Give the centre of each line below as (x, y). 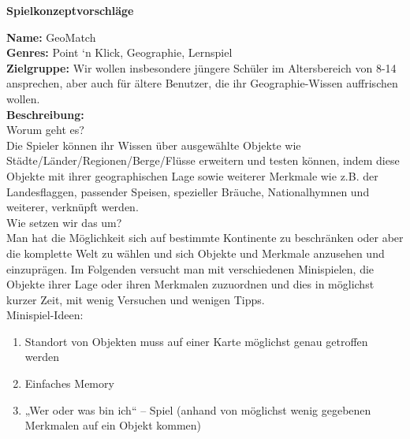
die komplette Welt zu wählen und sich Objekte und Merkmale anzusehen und (196, 253)
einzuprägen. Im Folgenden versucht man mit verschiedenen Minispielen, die (190, 268)
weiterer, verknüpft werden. (73, 207)
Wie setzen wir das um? (64, 222)
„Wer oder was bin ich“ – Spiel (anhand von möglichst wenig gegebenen (198, 409)
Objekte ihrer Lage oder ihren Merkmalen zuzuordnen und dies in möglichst (190, 284)
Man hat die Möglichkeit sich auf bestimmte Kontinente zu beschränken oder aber (205, 238)
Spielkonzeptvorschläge (70, 10)
